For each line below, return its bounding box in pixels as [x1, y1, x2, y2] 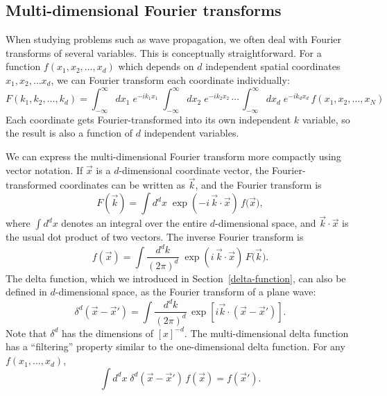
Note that [6, 325, 47, 340]
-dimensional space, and [215, 216, 316, 230]
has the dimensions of [61, 325, 154, 340]
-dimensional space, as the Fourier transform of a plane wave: [55, 284, 316, 299]
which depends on [118, 59, 194, 74]
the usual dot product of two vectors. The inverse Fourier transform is [6, 230, 304, 244]
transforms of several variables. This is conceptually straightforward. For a [6, 45, 322, 60]
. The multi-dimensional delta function [184, 325, 349, 340]
